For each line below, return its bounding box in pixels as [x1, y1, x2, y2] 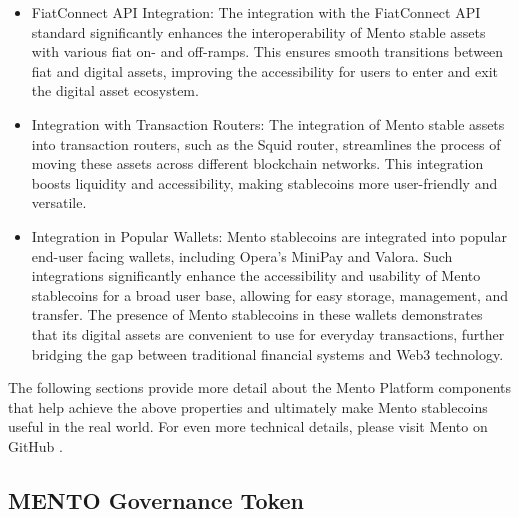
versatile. [31, 192, 87, 213]
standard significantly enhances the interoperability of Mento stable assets [31, 21, 486, 42]
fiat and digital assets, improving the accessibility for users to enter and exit [31, 60, 498, 81]
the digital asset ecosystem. [31, 80, 199, 101]
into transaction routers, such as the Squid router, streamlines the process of [31, 133, 501, 154]
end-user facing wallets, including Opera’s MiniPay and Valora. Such [31, 245, 453, 266]
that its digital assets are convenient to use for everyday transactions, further [31, 323, 505, 344]
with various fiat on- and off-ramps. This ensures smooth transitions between [31, 41, 504, 62]
